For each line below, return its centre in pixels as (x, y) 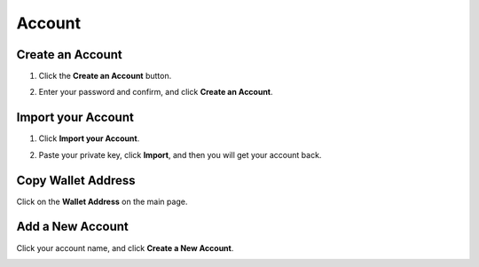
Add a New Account (72, 227)
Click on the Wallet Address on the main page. (102, 201)
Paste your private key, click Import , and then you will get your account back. (180, 154)
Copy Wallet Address (76, 181)
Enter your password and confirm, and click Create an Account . (156, 92)
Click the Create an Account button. (105, 76)
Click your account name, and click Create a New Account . (125, 247)
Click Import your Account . (89, 138)
